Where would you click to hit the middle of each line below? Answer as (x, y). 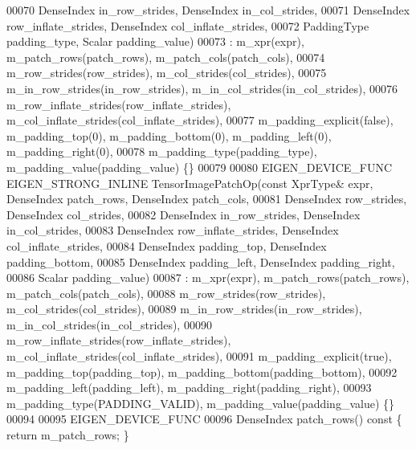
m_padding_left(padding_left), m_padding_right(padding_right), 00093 (189, 388)
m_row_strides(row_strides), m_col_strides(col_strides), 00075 (167, 73)
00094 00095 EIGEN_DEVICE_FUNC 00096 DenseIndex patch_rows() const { (204, 419)
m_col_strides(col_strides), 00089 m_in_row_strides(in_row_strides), (184, 309)
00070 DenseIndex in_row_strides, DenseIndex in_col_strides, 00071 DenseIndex (208, 10)
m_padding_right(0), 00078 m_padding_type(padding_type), (162, 151)
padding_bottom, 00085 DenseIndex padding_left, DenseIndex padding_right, (201, 261)
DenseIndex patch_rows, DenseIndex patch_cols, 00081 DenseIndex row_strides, (207, 199)
